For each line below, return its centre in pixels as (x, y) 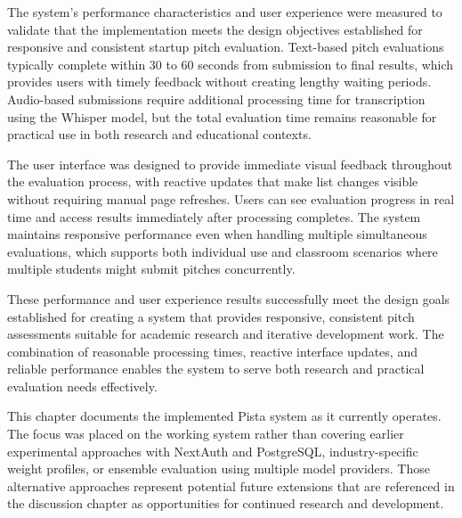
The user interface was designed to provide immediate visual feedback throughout (230, 164)
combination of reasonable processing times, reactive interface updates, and (212, 351)
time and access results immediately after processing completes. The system (214, 216)
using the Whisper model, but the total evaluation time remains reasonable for (222, 116)
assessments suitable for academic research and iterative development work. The (226, 334)
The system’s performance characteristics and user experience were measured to (225, 12)
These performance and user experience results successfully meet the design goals (229, 298)
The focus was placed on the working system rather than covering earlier (206, 434)
